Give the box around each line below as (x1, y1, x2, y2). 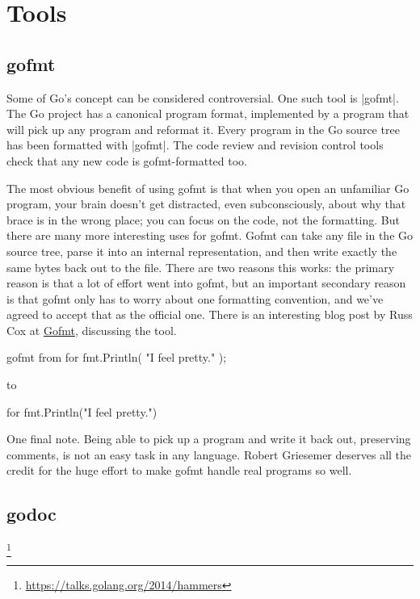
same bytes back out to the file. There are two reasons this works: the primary (6, 258, 395, 275)
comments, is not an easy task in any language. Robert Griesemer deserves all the (6, 446, 412, 463)
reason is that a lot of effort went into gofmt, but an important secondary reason (6, 274, 406, 291)
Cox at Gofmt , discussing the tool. (6, 321, 177, 338)
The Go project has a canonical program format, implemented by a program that (6, 105, 409, 122)
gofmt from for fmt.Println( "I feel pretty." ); (6, 349, 227, 366)
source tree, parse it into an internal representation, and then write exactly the (6, 242, 397, 259)
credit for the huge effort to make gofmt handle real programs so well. (6, 462, 352, 479)
